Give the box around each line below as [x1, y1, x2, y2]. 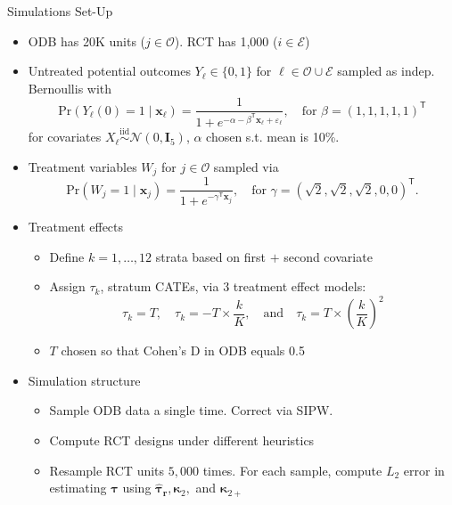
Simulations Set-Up [7, 2, 113, 20]
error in [403, 460, 445, 479]
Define [49, 247, 85, 265]
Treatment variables [28, 157, 137, 175]
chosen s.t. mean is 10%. [206, 127, 340, 146]
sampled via [213, 157, 279, 175]
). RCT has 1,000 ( [174, 31, 278, 50]
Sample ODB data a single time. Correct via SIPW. [49, 401, 333, 419]
